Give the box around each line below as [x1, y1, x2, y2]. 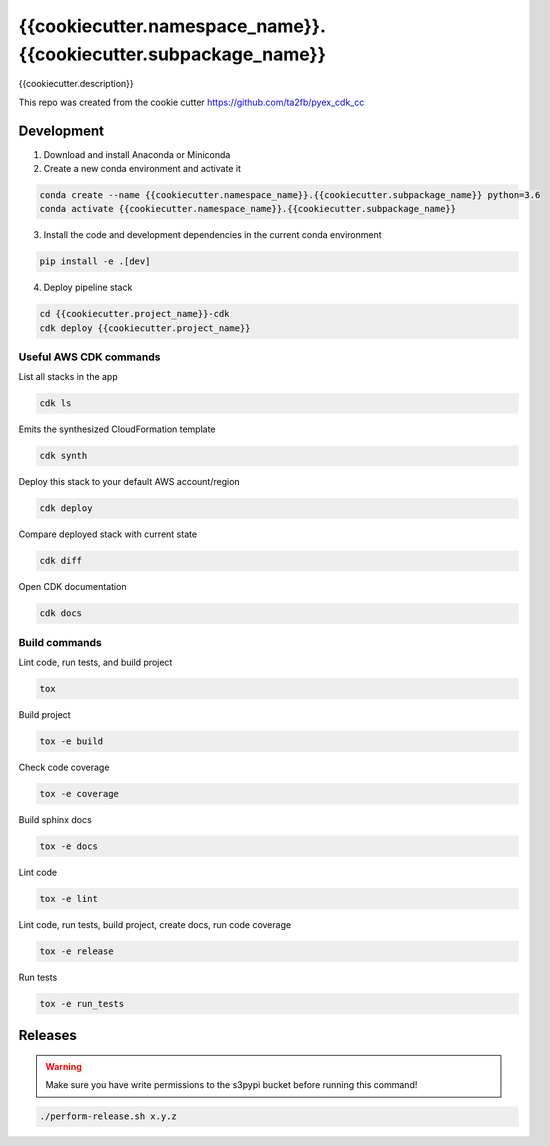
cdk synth [39, 450, 88, 462]
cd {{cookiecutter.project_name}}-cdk [39, 308, 230, 320]
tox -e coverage [39, 788, 120, 799]
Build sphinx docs [18, 813, 92, 825]
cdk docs [39, 608, 83, 619]
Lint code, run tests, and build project [18, 656, 173, 669]
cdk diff [39, 555, 83, 567]
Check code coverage [18, 761, 110, 773]
